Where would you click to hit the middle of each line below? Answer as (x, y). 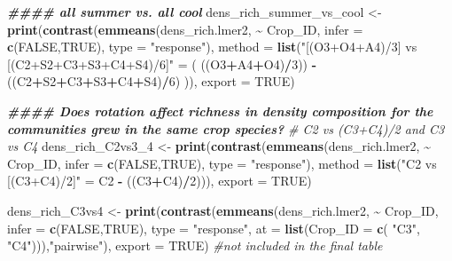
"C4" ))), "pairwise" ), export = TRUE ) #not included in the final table (195, 245)
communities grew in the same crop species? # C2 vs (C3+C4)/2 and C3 (226, 128)
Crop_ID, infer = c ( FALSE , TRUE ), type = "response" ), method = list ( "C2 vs (222, 163)
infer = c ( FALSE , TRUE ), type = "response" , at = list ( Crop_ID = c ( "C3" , (214, 228)
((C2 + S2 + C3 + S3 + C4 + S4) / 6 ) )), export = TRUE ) (151, 81)
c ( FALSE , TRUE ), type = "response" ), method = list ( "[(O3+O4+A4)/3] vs (212, 47)
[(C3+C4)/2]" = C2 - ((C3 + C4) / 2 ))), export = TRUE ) (160, 181)
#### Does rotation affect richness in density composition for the (220, 111)
